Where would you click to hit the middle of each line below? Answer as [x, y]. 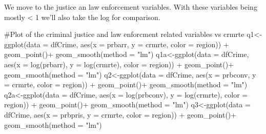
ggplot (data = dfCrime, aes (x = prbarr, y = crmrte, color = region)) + [117, 44]
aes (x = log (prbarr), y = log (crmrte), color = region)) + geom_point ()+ [119, 64]
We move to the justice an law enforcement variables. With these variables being [131, 7]
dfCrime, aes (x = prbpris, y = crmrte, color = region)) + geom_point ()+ [120, 114]
